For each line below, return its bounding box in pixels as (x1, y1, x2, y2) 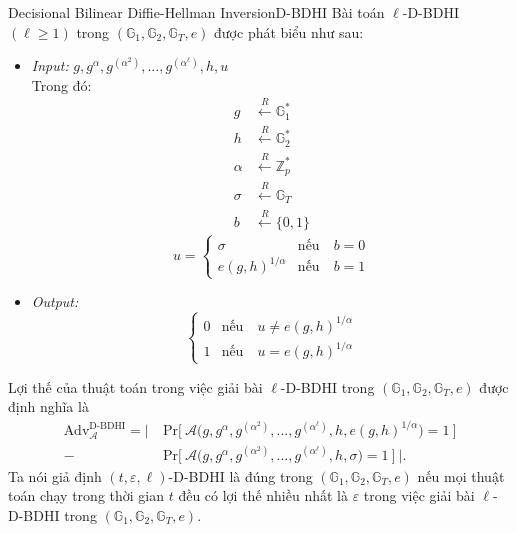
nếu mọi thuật (417, 465, 505, 486)
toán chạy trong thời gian (8, 485, 165, 506)
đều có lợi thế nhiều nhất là (178, 485, 348, 506)
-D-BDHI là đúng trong (168, 465, 313, 486)
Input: (31, 55, 69, 76)
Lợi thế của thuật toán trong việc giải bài (8, 376, 263, 397)
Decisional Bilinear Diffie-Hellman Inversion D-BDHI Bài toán (8, 2, 385, 22)
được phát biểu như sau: (214, 21, 364, 42)
